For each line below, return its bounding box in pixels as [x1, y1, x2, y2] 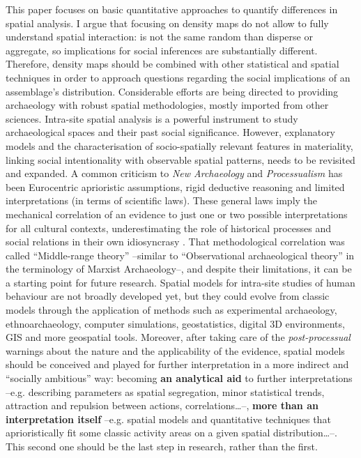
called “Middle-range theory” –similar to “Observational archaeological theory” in [6, 247, 355, 262]
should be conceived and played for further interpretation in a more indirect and [6, 357, 349, 372]
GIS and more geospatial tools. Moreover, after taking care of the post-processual [6, 330, 351, 344]
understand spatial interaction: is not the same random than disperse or [6, 29, 313, 44]
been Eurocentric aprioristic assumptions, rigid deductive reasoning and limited [6, 179, 345, 194]
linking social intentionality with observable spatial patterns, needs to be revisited [6, 152, 355, 167]
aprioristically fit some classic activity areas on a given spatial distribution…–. [6, 425, 337, 440]
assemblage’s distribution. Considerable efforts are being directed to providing [6, 84, 339, 98]
